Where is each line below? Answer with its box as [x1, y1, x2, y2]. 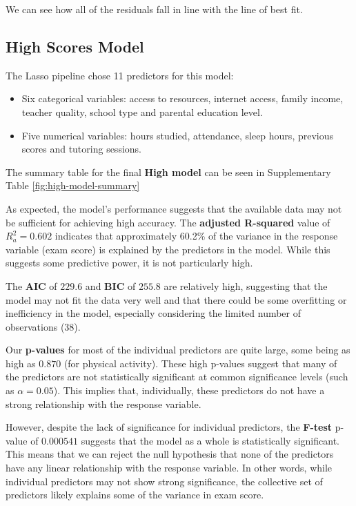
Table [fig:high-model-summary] [6, 178, 140, 193]
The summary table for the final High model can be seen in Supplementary [6, 164, 331, 179]
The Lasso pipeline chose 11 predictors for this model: [6, 68, 234, 82]
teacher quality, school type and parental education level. [21, 104, 263, 119]
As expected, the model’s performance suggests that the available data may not [6, 201, 342, 215]
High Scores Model [6, 35, 144, 57]
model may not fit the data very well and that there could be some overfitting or [6, 292, 347, 306]
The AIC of [6, 278, 57, 293]
